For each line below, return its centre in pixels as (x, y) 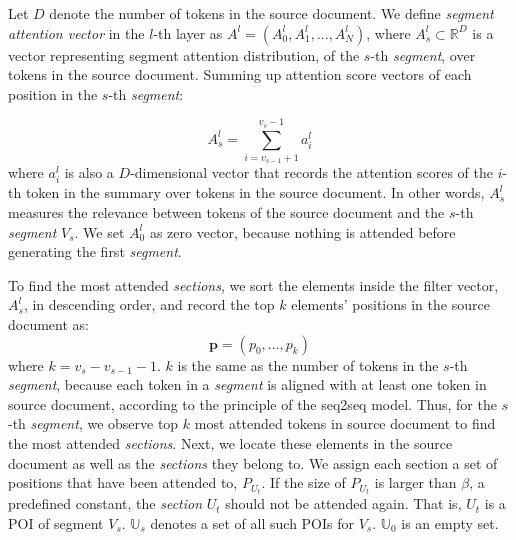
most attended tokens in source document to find (345, 423)
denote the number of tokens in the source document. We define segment (271, 13)
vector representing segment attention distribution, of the (184, 54)
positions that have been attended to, (123, 482)
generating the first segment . (95, 251)
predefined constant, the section (105, 503)
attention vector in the (76, 32)
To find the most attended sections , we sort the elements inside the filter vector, (253, 284)
